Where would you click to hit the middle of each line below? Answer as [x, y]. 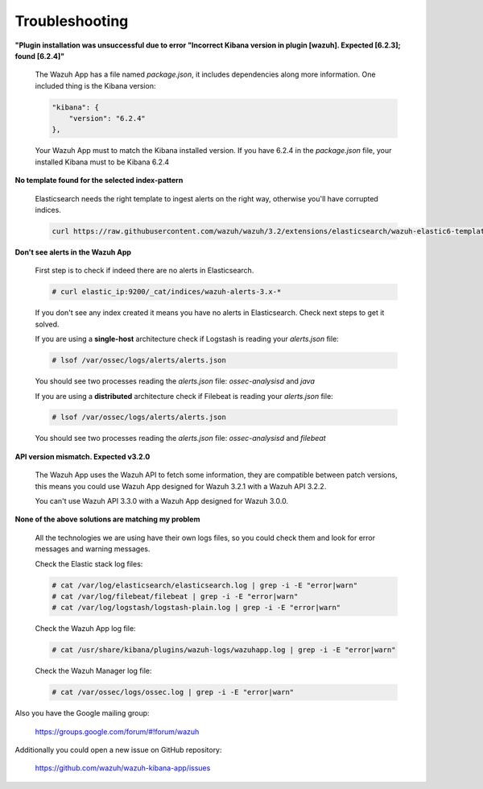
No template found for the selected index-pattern [99, 181]
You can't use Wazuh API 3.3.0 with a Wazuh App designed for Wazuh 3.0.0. [162, 501]
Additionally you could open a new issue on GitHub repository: [118, 750]
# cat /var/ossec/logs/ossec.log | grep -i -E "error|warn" [173, 692]
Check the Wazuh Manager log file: [93, 671]
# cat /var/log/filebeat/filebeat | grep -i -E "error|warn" [175, 596]
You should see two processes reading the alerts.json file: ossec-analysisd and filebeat [180, 438]
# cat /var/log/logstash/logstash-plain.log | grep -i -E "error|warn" [196, 608]
